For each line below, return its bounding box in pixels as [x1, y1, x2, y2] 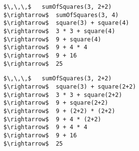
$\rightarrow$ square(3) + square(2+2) [3, 83, 137, 90]
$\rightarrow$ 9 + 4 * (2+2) [3, 115, 101, 123]
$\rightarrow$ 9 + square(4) [3, 36, 101, 43]
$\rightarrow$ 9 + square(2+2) [3, 99, 108, 107]
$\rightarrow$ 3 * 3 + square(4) [3, 27, 116, 35]
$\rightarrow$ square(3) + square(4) [3, 19, 129, 27]
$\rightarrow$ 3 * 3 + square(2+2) [3, 91, 122, 98]
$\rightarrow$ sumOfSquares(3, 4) [3, 11, 119, 19]
